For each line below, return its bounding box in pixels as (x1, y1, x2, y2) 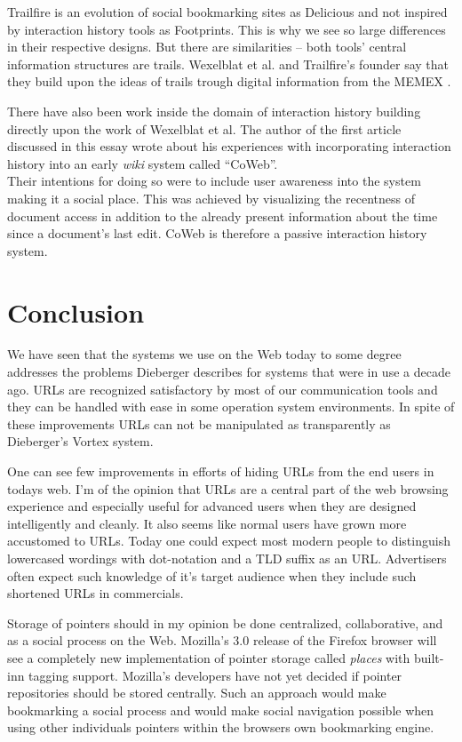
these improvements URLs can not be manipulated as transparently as (7, 414, 391, 433)
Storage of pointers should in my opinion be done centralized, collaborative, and (7, 613, 443, 632)
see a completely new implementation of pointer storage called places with (7, 648, 410, 666)
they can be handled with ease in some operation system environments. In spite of (7, 397, 455, 416)
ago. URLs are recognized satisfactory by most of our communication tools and (7, 379, 438, 398)
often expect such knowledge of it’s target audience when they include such (7, 566, 417, 585)
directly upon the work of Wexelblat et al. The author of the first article (7, 119, 402, 138)
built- (413, 648, 444, 666)
